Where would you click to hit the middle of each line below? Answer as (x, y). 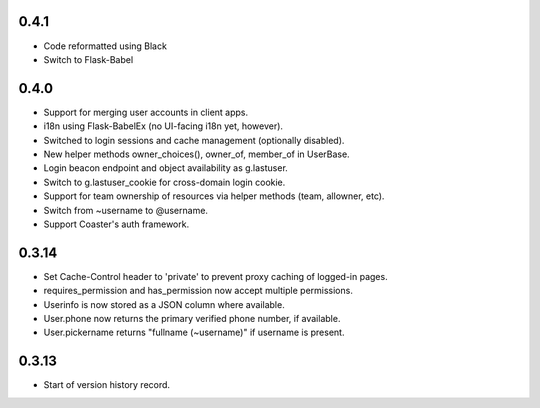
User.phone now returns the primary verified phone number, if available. (192, 319)
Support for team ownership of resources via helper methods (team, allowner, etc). (214, 196)
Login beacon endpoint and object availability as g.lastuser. (166, 168)
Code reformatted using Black (105, 46)
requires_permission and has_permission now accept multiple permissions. (198, 291)
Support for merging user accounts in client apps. (146, 112)
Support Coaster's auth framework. (116, 224)
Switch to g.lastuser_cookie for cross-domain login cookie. (164, 182)
